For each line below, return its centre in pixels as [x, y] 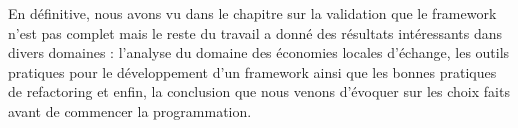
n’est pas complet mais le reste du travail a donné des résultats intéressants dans [255, 32]
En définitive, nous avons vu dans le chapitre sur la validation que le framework [252, 13]
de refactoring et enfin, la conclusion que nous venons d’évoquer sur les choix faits [259, 91]
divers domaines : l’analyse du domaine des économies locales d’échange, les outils [259, 52]
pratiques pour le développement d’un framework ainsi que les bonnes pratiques [252, 71]
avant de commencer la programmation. [130, 110]
